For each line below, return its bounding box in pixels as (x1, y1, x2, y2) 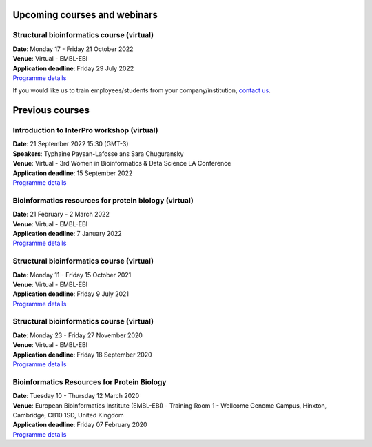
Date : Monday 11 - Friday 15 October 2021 (12, 270, 132, 279)
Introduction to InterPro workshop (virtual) (12, 126, 158, 135)
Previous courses (12, 104, 90, 117)
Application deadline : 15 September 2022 (12, 169, 133, 177)
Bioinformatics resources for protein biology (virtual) (12, 195, 194, 205)
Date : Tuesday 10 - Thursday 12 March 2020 (12, 392, 140, 400)
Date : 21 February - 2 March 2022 (12, 210, 110, 219)
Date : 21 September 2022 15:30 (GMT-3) (12, 140, 129, 148)
